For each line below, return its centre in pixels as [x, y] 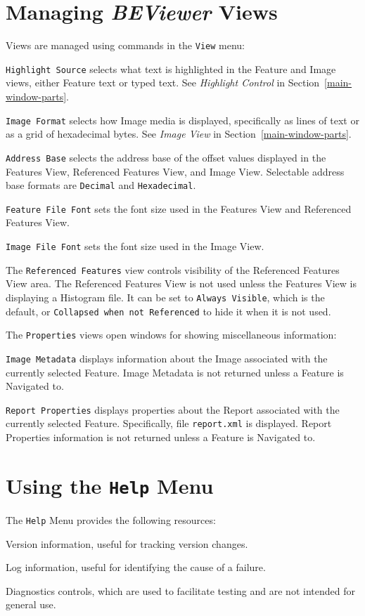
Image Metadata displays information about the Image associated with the [167, 358]
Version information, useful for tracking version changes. [127, 543]
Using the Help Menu [110, 485]
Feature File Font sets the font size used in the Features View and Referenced [179, 208]
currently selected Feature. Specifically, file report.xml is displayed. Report [169, 423]
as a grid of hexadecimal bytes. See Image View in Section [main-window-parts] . [179, 134]
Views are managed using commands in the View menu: [125, 45]
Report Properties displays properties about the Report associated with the [173, 409]
